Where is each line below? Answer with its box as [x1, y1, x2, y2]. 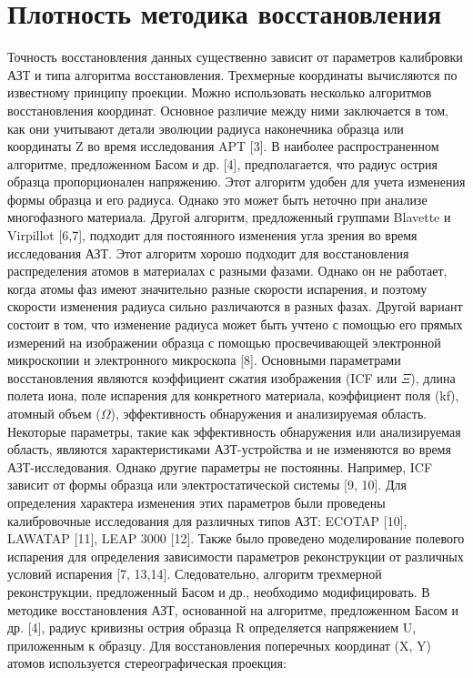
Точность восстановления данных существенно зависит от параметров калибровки [7, 47, 463, 66]
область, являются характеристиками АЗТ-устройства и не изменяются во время [7, 440, 451, 459]
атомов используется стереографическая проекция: [7, 653, 287, 673]
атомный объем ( [7, 404, 101, 422]
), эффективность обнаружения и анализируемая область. [110, 404, 428, 422]
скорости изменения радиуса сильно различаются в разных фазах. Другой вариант [7, 297, 463, 316]
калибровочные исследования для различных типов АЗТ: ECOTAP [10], [7, 511, 408, 530]
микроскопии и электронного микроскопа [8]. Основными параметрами [7, 350, 401, 369]
